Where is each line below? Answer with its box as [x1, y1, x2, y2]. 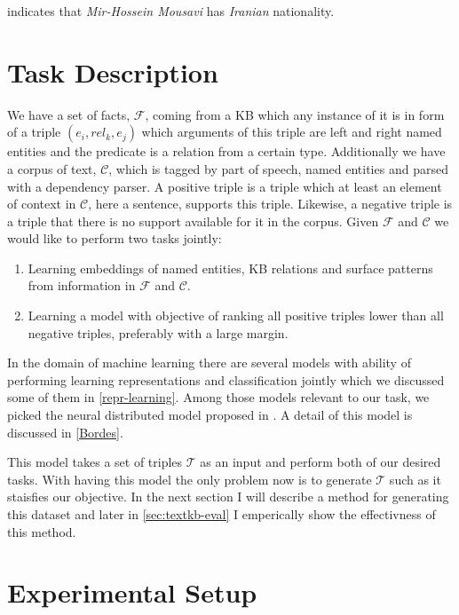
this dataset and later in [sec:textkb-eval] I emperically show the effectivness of [7, 505, 436, 523]
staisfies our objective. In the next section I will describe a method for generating [7, 487, 449, 506]
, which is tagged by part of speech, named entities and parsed [108, 159, 448, 177]
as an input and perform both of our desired [200, 453, 441, 471]
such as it [389, 469, 441, 488]
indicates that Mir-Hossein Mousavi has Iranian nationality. [7, 2, 335, 20]
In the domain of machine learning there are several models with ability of [7, 353, 411, 372]
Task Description [7, 53, 218, 90]
